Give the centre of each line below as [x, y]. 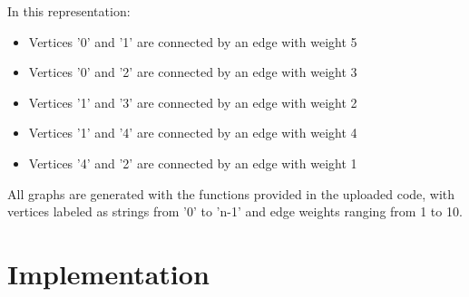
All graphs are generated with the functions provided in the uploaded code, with [231, 193]
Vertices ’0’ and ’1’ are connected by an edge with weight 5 [193, 41]
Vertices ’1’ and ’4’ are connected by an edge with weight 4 [193, 133]
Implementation [108, 273]
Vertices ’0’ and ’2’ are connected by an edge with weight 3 [193, 72]
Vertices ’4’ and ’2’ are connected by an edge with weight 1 [193, 163]
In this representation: [69, 11]
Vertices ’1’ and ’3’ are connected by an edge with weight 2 [193, 102]
